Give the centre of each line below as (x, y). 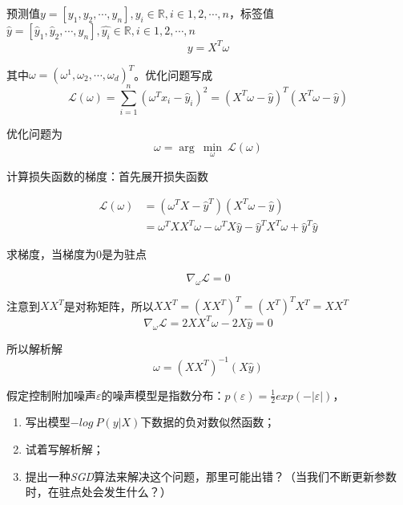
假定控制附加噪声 (51, 395)
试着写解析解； (64, 449)
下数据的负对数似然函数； (208, 422)
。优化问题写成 (173, 74)
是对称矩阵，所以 (109, 305)
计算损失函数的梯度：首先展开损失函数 (107, 175)
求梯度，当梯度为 (51, 254)
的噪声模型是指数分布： (163, 395)
